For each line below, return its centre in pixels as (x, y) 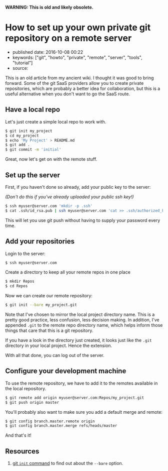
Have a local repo (33, 110)
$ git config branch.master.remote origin (50, 421)
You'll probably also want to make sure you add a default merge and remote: (84, 412)
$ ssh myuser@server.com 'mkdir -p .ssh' (49, 206)
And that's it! (18, 435)
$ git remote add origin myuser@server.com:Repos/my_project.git (74, 398)
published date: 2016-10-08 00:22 (48, 52)
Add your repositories (40, 241)
